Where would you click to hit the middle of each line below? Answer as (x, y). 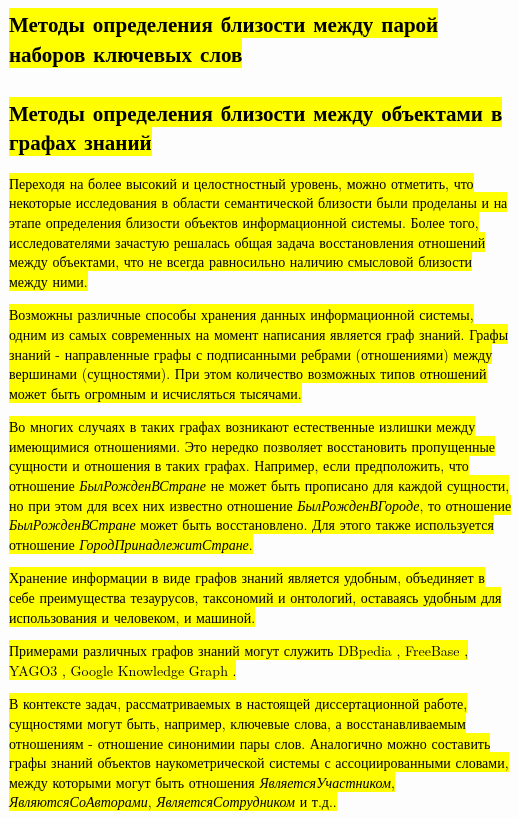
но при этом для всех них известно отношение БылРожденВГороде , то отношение (260, 504)
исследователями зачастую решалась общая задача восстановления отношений (247, 241)
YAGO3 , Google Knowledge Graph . (123, 669)
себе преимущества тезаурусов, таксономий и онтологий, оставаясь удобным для (255, 597)
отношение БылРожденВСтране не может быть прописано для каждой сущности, (259, 485)
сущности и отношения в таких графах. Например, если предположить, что (239, 465)
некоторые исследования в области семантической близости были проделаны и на (258, 202)
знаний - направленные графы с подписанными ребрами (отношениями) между (251, 353)
